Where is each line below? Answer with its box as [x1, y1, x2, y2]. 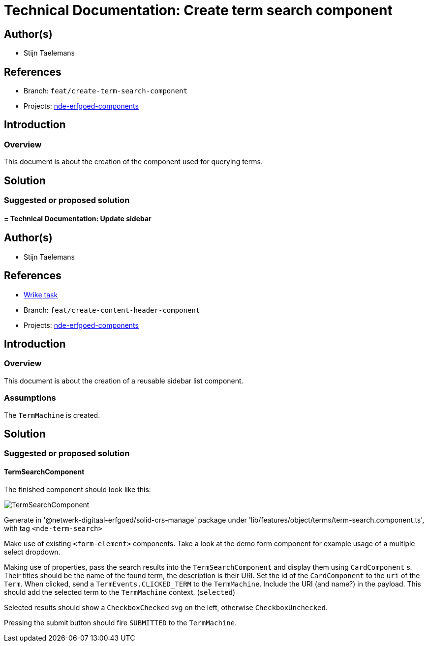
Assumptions [4, 393, 56, 403]
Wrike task [24, 290, 58, 299]
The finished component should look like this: [4, 485, 151, 494]
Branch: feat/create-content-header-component [24, 305, 200, 314]
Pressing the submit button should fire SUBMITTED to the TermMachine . [4, 618, 237, 627]
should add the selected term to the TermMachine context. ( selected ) [4, 587, 236, 596]
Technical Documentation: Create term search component [4, 2, 393, 19]
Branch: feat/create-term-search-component [24, 87, 187, 95]
